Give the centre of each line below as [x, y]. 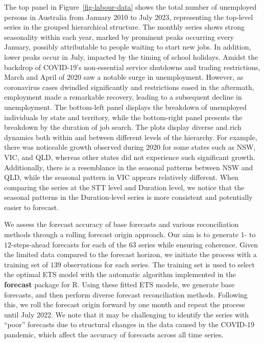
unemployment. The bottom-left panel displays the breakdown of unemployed [126, 107]
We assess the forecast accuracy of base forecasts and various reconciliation [122, 224]
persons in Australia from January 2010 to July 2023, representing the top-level [129, 17]
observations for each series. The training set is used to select [159, 264]
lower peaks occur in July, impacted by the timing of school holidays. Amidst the [131, 56]
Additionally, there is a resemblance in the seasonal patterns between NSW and [129, 167]
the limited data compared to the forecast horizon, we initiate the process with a [130, 254]
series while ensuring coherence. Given [198, 244]
